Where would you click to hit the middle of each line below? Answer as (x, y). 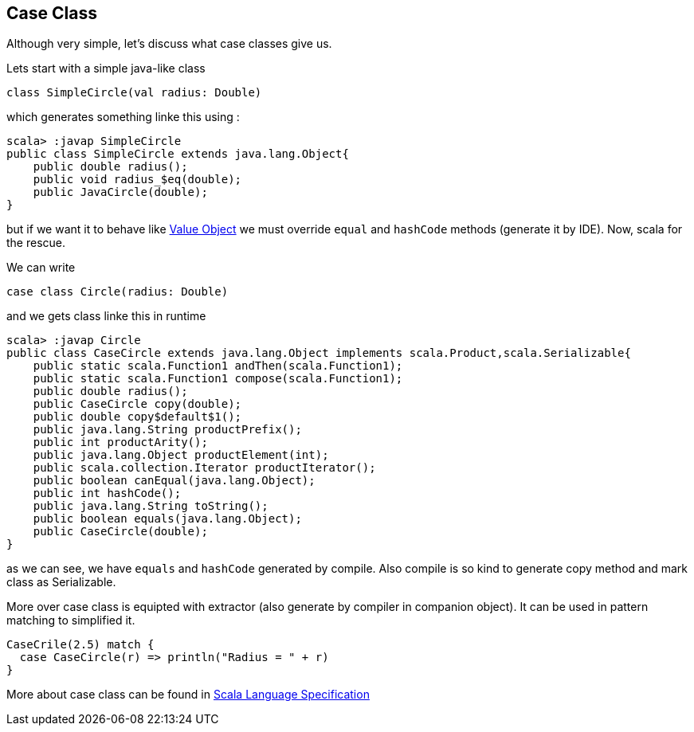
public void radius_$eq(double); (137, 180)
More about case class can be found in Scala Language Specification (188, 695)
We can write (41, 268)
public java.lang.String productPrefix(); (167, 430)
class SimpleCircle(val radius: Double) (134, 93)
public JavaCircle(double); (120, 192)
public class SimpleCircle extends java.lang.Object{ (178, 154)
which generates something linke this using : (123, 117)
